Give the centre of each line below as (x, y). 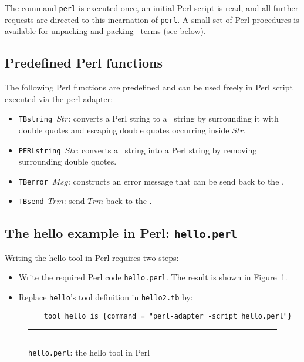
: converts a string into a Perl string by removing (167, 150)
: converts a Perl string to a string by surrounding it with (173, 118)
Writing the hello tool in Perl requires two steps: (92, 257)
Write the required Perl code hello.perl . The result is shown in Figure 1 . (153, 277)
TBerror (33, 182)
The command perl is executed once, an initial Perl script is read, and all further (152, 8)
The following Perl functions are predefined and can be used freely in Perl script (149, 87)
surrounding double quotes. (67, 161)
